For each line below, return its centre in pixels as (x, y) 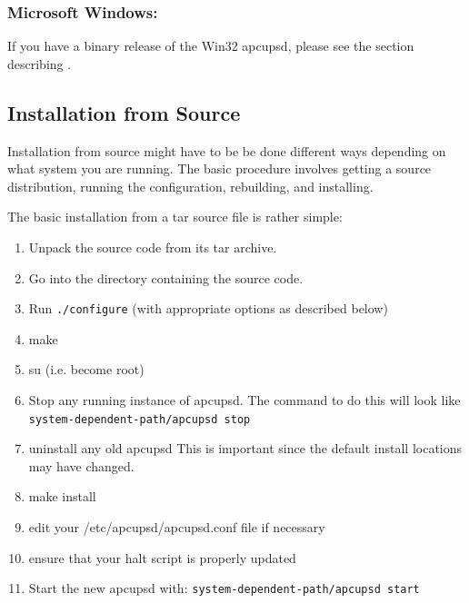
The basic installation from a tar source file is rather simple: (175, 217)
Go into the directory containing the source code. (166, 277)
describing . (40, 63)
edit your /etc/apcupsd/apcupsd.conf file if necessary (177, 527)
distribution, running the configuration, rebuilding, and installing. (190, 186)
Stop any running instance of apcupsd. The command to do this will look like (244, 400)
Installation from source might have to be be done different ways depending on (227, 150)
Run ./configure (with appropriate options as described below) (208, 308)
